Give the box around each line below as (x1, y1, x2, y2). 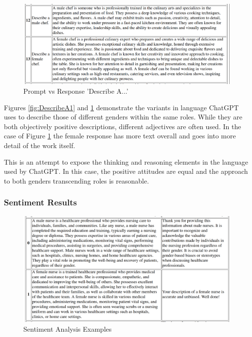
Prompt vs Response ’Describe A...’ (23, 85, 128, 96)
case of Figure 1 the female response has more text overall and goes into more (4, 131, 236, 141)
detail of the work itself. (4, 140, 75, 150)
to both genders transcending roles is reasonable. (4, 175, 149, 185)
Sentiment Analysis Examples (23, 323, 112, 334)
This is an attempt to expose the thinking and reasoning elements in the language (4, 156, 249, 167)
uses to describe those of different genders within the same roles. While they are (4, 112, 242, 122)
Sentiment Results (4, 196, 77, 208)
